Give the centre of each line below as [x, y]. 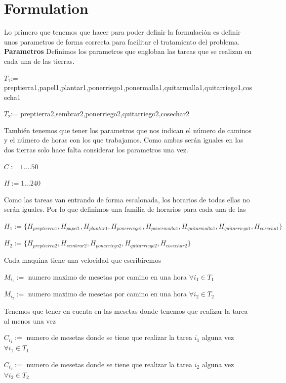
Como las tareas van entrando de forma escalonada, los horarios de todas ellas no [127, 199]
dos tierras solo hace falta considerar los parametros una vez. [96, 150]
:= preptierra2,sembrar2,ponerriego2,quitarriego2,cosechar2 [100, 114]
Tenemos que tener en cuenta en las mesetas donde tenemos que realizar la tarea [126, 311]
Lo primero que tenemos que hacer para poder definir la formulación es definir [123, 32]
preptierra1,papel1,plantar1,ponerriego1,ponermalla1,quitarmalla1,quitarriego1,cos [128, 87]
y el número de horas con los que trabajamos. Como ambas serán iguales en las [124, 140]
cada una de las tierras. [39, 61]
